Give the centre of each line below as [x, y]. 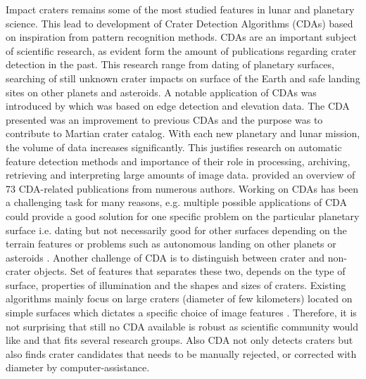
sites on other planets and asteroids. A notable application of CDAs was [161, 92]
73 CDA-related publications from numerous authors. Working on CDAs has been [182, 188]
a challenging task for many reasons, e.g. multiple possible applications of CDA [176, 202]
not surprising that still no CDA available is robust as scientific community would [182, 326]
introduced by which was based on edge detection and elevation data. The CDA [178, 106]
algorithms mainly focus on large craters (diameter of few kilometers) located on [179, 298]
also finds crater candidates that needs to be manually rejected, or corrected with [181, 353]
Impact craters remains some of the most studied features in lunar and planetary [180, 9]
